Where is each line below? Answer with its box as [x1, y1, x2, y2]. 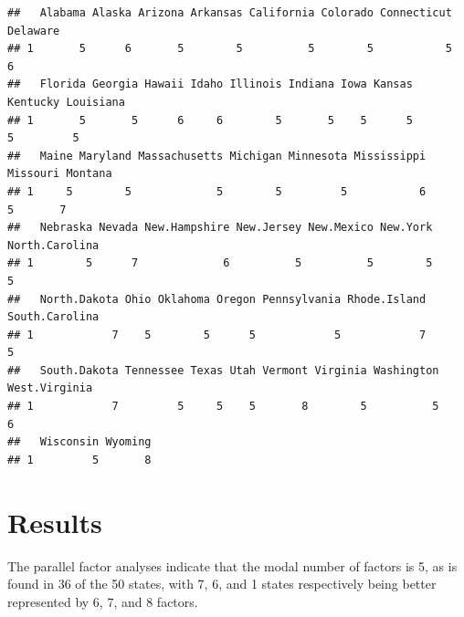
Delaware [7, 24, 60, 37]
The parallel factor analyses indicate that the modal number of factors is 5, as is [7, 556, 458, 575]
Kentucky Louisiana [7, 95, 125, 109]
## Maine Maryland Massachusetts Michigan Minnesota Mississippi [7, 149, 427, 162]
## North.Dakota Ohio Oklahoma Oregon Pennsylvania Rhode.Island [7, 292, 427, 306]
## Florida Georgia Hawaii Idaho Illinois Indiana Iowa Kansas [7, 78, 413, 91]
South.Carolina [7, 310, 100, 324]
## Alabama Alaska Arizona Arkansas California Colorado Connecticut [7, 6, 452, 19]
